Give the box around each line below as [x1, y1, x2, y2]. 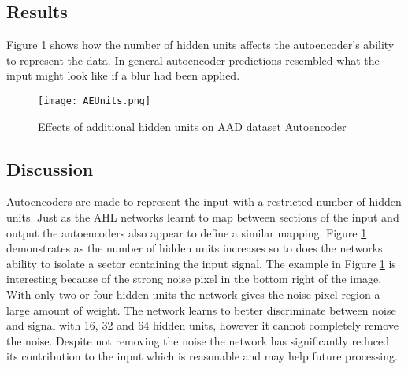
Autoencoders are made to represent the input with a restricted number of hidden [6, 193, 402, 210]
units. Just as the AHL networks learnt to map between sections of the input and [6, 209, 399, 225]
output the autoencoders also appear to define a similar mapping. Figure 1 [6, 224, 367, 240]
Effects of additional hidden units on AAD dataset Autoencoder [38, 117, 347, 134]
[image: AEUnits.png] [38, 95, 151, 106]
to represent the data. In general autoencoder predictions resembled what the [6, 51, 380, 68]
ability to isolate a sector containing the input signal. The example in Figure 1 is [6, 255, 396, 271]
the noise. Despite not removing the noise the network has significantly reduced [6, 332, 390, 348]
